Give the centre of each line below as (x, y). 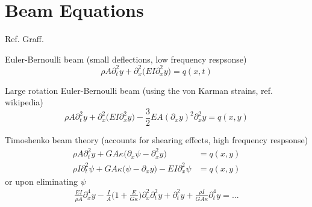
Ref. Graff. (24, 39)
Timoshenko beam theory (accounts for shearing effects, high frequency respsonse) (157, 140)
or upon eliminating (42, 181)
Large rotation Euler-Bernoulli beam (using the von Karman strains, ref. (139, 90)
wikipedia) (24, 102)
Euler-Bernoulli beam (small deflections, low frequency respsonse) (126, 59)
